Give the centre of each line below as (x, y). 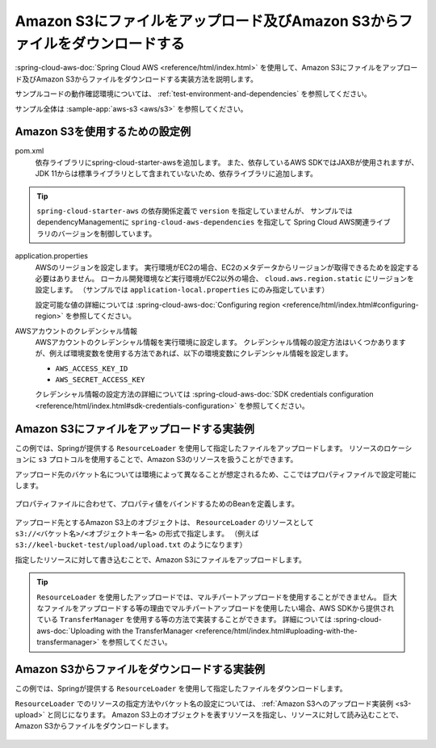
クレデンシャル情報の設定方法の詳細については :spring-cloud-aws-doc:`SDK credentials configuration (205, 394)
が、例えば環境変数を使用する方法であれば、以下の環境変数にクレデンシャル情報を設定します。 (194, 353)
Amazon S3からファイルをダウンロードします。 (94, 726)
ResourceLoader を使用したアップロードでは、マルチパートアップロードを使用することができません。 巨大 (217, 597)
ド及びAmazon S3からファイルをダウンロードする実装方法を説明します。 (136, 79)
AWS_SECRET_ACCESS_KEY (100, 380)
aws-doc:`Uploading (71, 631)
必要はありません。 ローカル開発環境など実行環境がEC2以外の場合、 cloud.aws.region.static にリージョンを (225, 278)
